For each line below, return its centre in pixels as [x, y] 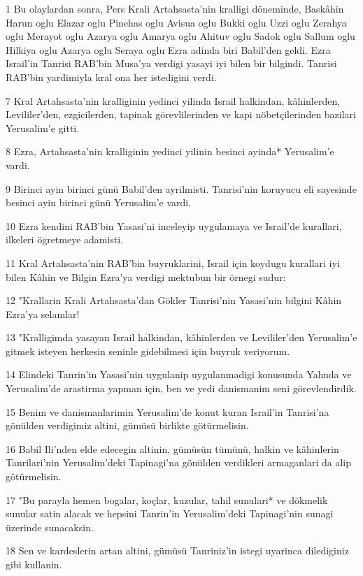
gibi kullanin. [34, 564]
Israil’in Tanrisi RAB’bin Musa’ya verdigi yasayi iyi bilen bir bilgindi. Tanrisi [171, 63]
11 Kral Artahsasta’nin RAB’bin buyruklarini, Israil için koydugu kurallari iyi [173, 262]
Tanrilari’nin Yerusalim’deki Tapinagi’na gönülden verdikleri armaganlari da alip [178, 462]
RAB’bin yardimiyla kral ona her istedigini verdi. [111, 77]
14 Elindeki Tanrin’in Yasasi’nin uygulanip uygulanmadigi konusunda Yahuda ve [179, 374]
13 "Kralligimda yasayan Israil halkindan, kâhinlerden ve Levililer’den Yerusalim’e [181, 337]
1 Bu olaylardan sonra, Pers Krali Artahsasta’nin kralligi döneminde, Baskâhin [175, 8]
